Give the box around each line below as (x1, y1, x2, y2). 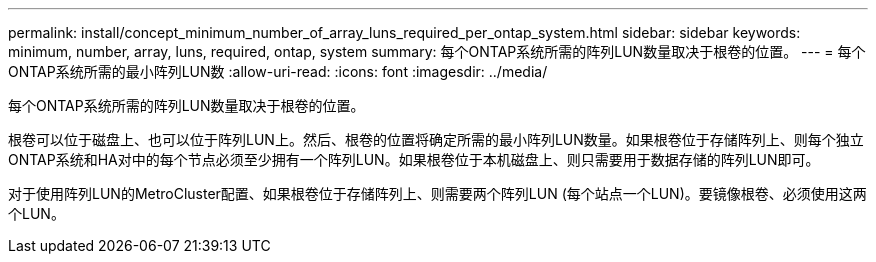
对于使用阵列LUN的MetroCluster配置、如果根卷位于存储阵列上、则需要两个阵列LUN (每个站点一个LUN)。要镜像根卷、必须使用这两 (8, 185, 867, 202)
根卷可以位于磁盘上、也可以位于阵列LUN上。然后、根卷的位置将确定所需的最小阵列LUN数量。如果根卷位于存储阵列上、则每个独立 (8, 131, 864, 148)
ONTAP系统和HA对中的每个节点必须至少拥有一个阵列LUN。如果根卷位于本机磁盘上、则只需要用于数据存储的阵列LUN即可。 (8, 151, 820, 168)
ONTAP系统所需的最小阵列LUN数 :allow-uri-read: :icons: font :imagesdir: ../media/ (8, 63, 548, 80)
